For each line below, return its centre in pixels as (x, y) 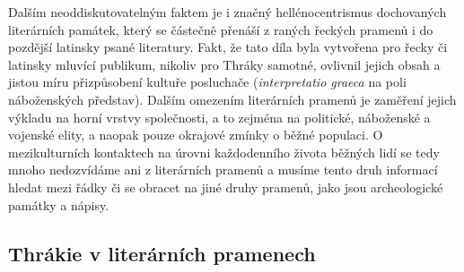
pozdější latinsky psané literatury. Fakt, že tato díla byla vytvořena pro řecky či (228, 47)
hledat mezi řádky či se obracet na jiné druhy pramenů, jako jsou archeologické (226, 187)
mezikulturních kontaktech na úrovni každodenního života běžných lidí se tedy (224, 152)
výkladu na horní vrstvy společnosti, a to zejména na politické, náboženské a (219, 117)
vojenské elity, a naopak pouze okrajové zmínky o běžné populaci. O (196, 135)
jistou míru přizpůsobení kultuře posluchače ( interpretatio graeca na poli (207, 82)
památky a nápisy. (59, 204)
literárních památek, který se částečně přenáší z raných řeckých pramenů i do (221, 29)
